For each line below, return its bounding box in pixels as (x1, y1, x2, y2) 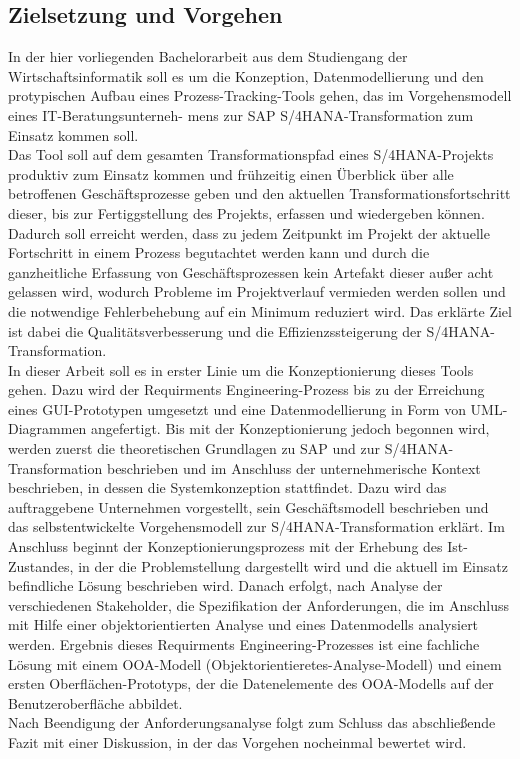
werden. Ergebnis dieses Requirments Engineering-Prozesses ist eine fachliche (8, 634, 480, 655)
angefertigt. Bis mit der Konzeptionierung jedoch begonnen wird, (91, 418, 490, 439)
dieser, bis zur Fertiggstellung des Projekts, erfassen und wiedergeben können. (8, 202, 485, 223)
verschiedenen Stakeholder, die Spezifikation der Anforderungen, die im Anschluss (8, 594, 510, 615)
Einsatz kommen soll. (8, 124, 139, 145)
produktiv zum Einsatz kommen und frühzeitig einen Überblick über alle (8, 163, 454, 184)
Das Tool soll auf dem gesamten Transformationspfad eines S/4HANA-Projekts (8, 144, 494, 165)
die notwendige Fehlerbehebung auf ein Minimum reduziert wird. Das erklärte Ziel (8, 300, 512, 321)
